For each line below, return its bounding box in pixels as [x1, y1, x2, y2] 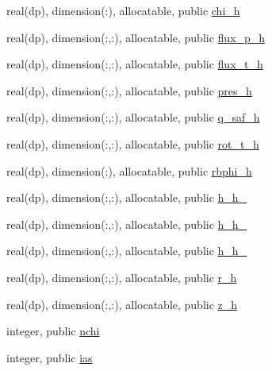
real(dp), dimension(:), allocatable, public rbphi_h [6, 162, 252, 179]
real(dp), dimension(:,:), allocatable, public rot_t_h [6, 135, 259, 152]
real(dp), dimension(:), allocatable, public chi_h [6, 2, 240, 18]
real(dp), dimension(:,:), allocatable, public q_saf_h [6, 109, 260, 126]
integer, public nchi [6, 323, 100, 339]
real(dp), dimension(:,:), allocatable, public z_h [6, 296, 238, 312]
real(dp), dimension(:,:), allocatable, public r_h [6, 269, 237, 285]
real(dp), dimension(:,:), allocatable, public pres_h [6, 82, 252, 99]
